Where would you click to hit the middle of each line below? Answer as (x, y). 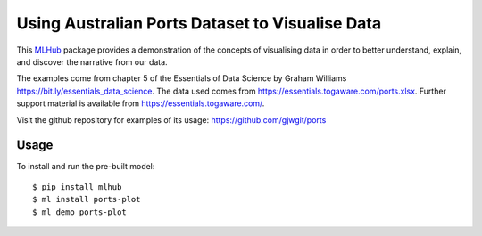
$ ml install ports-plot (87, 199)
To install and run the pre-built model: (86, 167)
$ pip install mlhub (77, 187)
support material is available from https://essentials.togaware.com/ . (141, 103)
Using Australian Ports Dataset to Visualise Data (199, 23)
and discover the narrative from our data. (92, 61)
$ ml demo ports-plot (79, 212)
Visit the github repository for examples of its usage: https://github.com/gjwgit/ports (171, 119)
